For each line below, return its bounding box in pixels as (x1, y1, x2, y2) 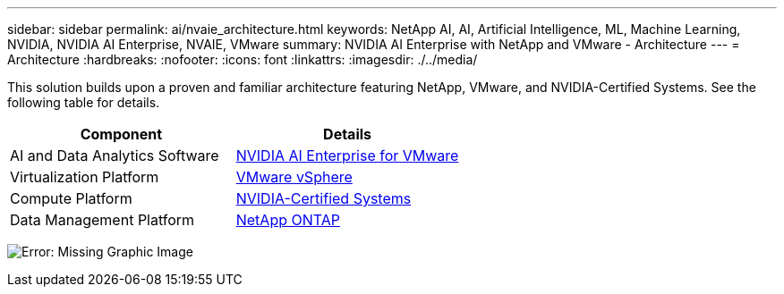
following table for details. (7, 95, 160, 110)
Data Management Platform (10, 211, 195, 229)
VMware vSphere (235, 168, 353, 186)
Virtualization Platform (10, 168, 159, 186)
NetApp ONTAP (235, 211, 340, 229)
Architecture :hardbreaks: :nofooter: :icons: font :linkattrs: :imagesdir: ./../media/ (7, 52, 478, 67)
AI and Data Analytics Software (10, 147, 219, 164)
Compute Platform (10, 189, 132, 207)
